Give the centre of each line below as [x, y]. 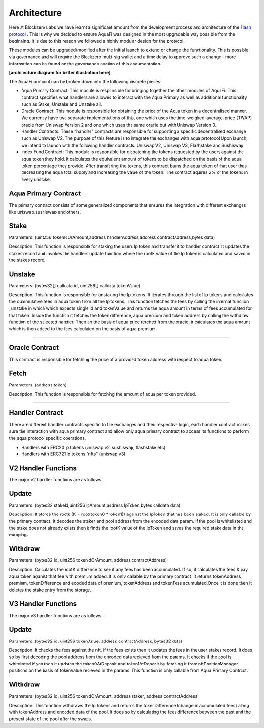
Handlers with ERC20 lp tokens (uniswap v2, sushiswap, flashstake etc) [93, 447]
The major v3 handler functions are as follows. [56, 615]
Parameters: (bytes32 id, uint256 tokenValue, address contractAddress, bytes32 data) [96, 641]
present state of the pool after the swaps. [51, 719]
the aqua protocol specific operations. [47, 438]
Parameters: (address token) [38, 385]
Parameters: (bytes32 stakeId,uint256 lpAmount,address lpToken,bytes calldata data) [95, 505]
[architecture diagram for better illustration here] [60, 72]
